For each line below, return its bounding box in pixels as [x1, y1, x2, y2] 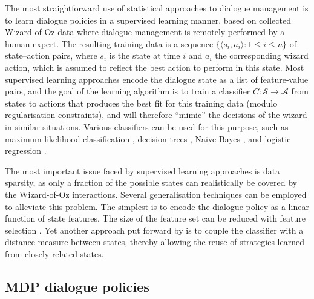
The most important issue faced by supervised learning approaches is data [5, 164, 280, 177]
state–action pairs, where [5, 49, 97, 62]
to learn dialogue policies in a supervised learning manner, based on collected [5, 13, 291, 26]
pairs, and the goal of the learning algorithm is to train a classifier [5, 85, 250, 97]
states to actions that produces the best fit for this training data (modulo [5, 96, 278, 109]
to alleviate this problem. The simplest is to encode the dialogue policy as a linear [5, 200, 309, 212]
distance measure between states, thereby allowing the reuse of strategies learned [5, 235, 304, 248]
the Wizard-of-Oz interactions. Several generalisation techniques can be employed [5, 188, 307, 200]
